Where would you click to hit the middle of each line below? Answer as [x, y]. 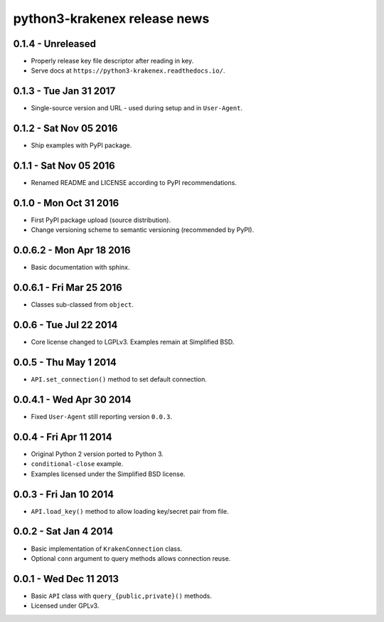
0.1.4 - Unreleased [54, 44]
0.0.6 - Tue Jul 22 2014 [65, 325]
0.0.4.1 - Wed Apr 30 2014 [72, 400]
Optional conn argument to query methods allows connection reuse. [131, 558]
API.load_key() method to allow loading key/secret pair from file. [130, 511]
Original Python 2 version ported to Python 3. [97, 454]
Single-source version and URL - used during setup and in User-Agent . [137, 108]
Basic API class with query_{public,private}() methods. [122, 596]
